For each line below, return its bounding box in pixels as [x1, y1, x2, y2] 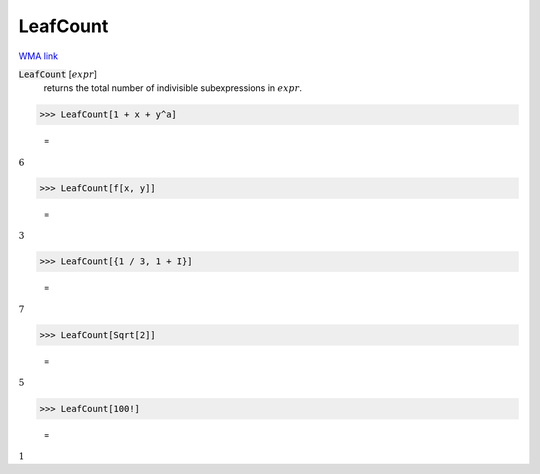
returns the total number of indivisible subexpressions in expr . [43, 82, 303, 94]
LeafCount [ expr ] [18, 68, 98, 80]
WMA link [18, 50, 59, 62]
